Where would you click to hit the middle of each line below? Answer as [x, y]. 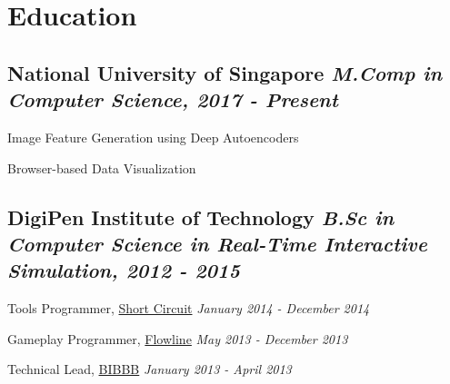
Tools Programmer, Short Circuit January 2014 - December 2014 [189, 308]
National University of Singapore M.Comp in [225, 72]
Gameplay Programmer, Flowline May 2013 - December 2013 [178, 338]
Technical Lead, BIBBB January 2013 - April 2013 [150, 369]
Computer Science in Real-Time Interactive [217, 243]
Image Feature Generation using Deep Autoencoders [153, 137]
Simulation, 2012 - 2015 [124, 270]
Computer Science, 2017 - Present [173, 99]
